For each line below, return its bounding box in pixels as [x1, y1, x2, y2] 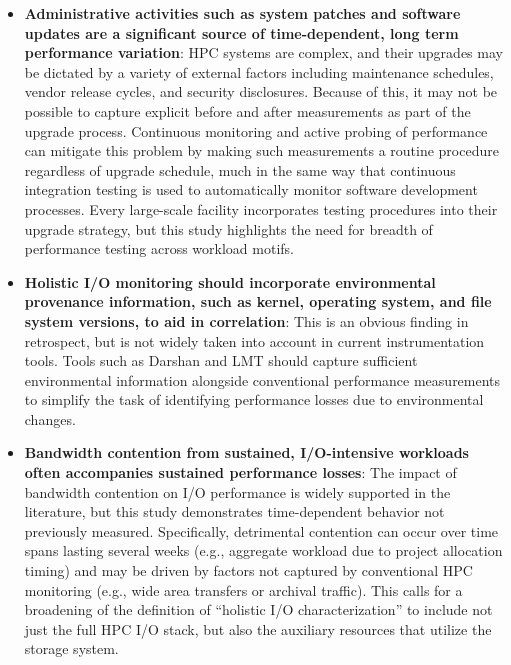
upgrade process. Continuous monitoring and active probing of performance [24, 120, 488, 141]
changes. [24, 408, 76, 429]
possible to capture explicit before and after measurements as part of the [24, 100, 471, 121]
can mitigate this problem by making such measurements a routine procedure [24, 140, 499, 161]
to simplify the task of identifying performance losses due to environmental [24, 389, 484, 410]
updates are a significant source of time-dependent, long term [24, 22, 459, 43]
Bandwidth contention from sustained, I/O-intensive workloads [24, 442, 469, 463]
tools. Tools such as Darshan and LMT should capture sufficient [24, 350, 418, 371]
